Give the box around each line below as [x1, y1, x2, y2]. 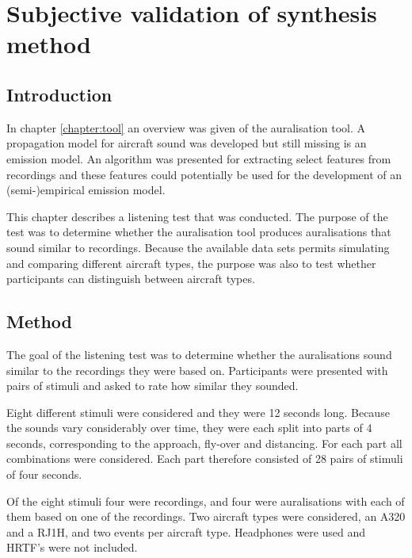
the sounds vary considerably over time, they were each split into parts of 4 [6, 419, 372, 436]
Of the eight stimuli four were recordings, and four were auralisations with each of [6, 492, 405, 509]
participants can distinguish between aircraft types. [6, 270, 255, 287]
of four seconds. [6, 466, 82, 483]
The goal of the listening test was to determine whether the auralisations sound [6, 346, 392, 362]
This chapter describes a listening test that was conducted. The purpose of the [6, 208, 388, 224]
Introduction [6, 82, 113, 106]
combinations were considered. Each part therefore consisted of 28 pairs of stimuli [6, 450, 403, 467]
